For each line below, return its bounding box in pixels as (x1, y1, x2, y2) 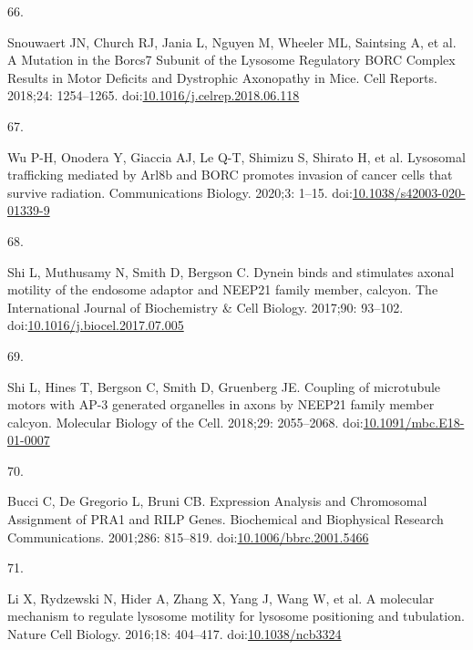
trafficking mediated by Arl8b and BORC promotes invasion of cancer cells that (7, 165, 453, 184)
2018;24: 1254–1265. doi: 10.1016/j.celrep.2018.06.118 (7, 86, 300, 105)
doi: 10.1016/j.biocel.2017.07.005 (7, 315, 184, 335)
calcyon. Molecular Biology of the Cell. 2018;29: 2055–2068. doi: (7, 412, 364, 431)
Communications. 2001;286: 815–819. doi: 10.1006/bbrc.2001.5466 (7, 527, 369, 546)
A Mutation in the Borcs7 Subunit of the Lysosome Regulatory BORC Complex (7, 50, 456, 69)
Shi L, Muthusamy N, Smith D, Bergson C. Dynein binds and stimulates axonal (7, 262, 455, 281)
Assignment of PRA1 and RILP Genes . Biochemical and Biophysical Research (7, 510, 444, 529)
